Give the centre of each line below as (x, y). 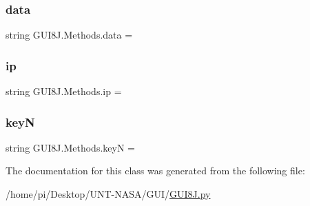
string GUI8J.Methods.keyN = (70, 147)
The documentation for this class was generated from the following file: (155, 171)
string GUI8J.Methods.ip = (64, 91)
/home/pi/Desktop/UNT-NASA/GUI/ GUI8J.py (108, 194)
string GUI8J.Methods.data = (69, 35)
